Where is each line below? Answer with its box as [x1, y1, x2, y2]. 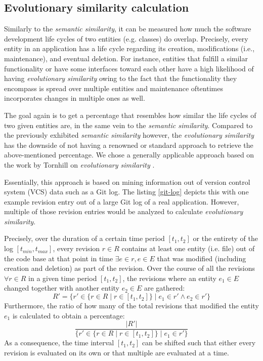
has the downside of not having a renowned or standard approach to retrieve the [4, 139, 253, 150]
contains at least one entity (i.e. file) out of [121, 243, 255, 254]
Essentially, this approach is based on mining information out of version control [4, 176, 250, 187]
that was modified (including [157, 253, 246, 263]
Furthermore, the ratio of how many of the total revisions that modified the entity [4, 300, 259, 311]
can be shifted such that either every [142, 337, 256, 348]
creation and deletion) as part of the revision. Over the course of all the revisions [4, 263, 255, 273]
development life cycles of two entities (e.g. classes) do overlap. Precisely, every [4, 33, 248, 44]
